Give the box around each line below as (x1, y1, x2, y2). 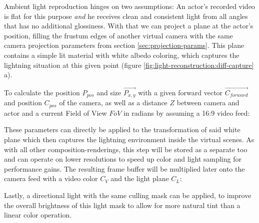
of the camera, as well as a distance (59, 97, 167, 108)
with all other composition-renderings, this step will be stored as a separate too (4, 144, 247, 154)
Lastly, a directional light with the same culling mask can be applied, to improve (4, 190, 251, 201)
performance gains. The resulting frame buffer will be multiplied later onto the (4, 163, 245, 174)
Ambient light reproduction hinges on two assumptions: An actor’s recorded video (4, 1, 255, 11)
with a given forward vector (138, 87, 223, 97)
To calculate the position (4, 87, 80, 97)
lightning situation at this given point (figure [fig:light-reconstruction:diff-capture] (4, 59, 254, 70)
